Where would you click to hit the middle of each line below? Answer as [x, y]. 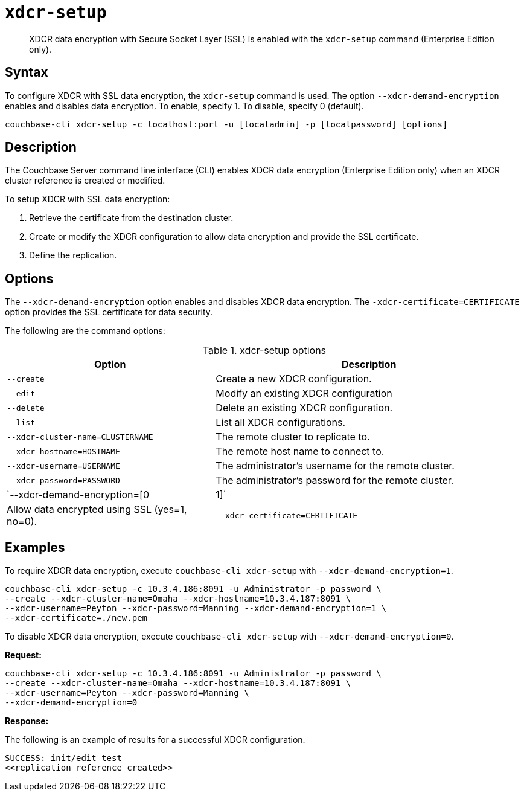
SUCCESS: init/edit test [63, 758]
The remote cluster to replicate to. [293, 437]
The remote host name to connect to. [300, 451]
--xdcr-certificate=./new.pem [76, 618]
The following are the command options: [85, 331]
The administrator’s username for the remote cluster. [335, 466]
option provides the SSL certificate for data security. [109, 312]
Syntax [27, 72]
